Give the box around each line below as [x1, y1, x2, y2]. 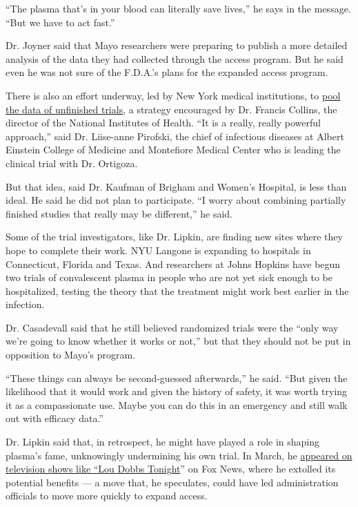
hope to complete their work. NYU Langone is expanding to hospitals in [6, 242, 311, 257]
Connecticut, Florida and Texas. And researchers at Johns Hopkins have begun [6, 256, 341, 271]
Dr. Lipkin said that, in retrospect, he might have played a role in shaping [6, 434, 320, 449]
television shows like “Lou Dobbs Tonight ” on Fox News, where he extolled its [6, 461, 336, 476]
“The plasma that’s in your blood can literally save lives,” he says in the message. [6, 1, 351, 15]
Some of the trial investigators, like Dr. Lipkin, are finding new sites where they [6, 229, 343, 244]
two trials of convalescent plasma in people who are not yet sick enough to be [6, 270, 332, 285]
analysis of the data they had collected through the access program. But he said [6, 51, 344, 66]
